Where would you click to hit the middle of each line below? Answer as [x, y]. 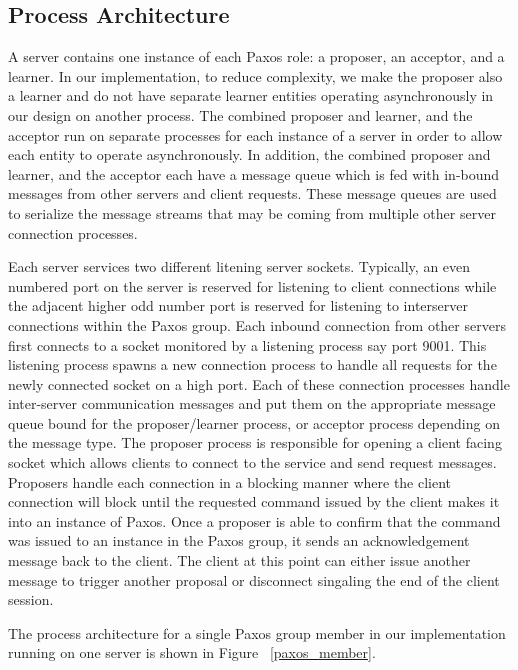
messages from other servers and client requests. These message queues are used [252, 193]
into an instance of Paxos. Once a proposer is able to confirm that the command [254, 520]
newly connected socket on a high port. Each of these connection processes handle [259, 383]
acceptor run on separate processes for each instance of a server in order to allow [255, 134]
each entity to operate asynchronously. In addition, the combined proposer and [249, 154]
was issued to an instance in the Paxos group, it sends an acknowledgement [239, 540]
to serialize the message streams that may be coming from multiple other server [252, 212]
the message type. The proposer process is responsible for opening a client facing [255, 442]
